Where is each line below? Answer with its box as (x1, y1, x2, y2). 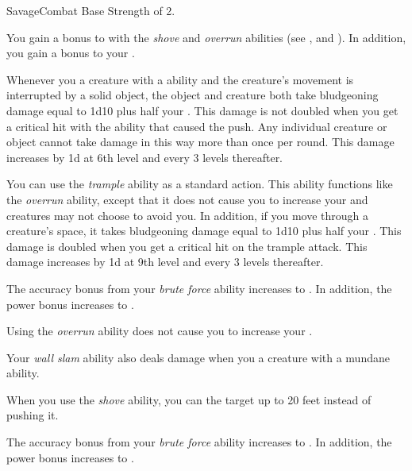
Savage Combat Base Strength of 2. (6, 2, 175, 18)
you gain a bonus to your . (6, 44, 135, 61)
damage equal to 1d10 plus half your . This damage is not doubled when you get (6, 102, 399, 118)
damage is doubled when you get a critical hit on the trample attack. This (6, 237, 368, 254)
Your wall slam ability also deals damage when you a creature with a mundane (6, 349, 390, 365)
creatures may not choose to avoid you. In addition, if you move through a (6, 207, 369, 223)
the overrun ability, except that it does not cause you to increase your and (6, 191, 368, 207)
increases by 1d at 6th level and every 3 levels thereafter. (6, 149, 283, 165)
